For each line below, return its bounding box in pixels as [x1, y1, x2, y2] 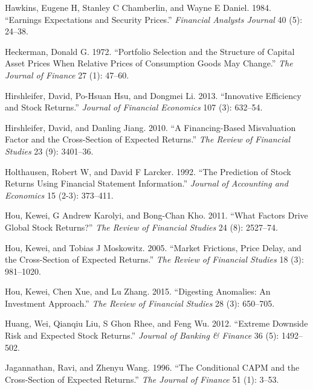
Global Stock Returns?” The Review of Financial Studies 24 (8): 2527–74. [5, 220, 278, 233]
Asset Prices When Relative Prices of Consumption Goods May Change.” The [5, 57, 293, 69]
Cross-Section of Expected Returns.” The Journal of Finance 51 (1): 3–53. [5, 372, 279, 385]
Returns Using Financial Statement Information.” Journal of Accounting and [5, 177, 288, 190]
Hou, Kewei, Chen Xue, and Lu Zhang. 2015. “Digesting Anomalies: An [5, 285, 271, 298]
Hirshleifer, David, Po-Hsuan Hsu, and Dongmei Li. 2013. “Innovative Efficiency [5, 89, 302, 101]
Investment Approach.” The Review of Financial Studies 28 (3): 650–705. [5, 296, 275, 309]
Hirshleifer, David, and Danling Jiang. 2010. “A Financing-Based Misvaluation [5, 121, 296, 133]
